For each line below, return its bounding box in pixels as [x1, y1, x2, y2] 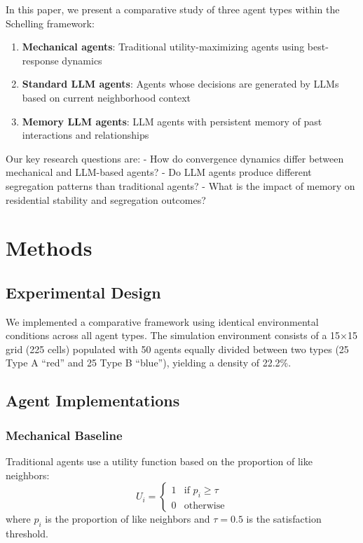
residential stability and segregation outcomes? [6, 192, 206, 207]
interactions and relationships [22, 128, 149, 142]
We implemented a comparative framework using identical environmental [6, 314, 319, 329]
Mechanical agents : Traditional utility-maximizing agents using [22, 39, 305, 54]
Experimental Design [6, 281, 161, 303]
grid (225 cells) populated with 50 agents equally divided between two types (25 [6, 341, 349, 356]
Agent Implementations [6, 390, 180, 411]
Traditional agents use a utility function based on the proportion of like [6, 454, 313, 469]
